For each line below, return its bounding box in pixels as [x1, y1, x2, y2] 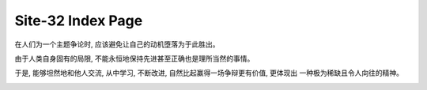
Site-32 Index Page [14, 12, 143, 29]
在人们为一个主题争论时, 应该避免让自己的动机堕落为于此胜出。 [14, 39, 220, 49]
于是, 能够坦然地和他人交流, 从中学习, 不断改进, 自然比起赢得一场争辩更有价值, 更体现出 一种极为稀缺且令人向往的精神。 [14, 68, 403, 78]
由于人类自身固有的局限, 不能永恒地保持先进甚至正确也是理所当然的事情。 [14, 54, 255, 63]
